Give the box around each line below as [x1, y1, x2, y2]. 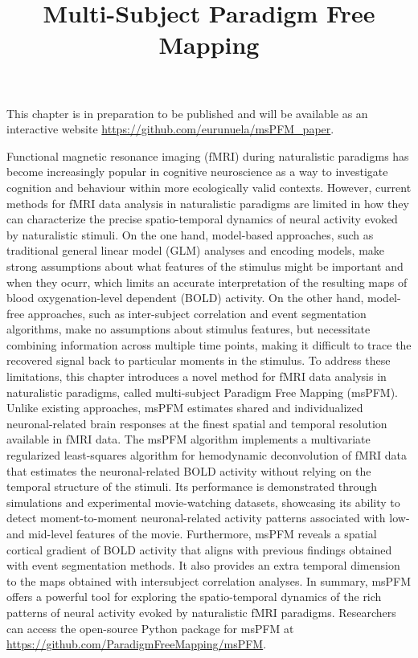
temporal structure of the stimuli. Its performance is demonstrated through [6, 478, 378, 495]
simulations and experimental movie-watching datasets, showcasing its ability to [6, 493, 400, 510]
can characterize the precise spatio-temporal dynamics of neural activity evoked [6, 210, 398, 227]
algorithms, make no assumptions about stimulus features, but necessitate [6, 321, 371, 337]
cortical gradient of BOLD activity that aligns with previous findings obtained [6, 541, 392, 558]
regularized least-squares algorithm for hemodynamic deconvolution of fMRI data [6, 447, 408, 464]
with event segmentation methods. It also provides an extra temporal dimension [6, 557, 400, 574]
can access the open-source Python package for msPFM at [6, 619, 294, 636]
